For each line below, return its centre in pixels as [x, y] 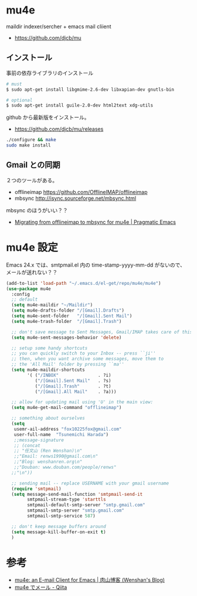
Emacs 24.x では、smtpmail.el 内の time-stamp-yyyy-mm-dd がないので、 [96, 265]
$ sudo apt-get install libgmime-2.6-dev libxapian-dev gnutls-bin [90, 89]
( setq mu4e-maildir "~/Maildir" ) [52, 305]
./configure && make [31, 140]
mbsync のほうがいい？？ [37, 210]
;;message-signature [39, 440]
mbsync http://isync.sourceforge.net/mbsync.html [75, 198]
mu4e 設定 [32, 247]
